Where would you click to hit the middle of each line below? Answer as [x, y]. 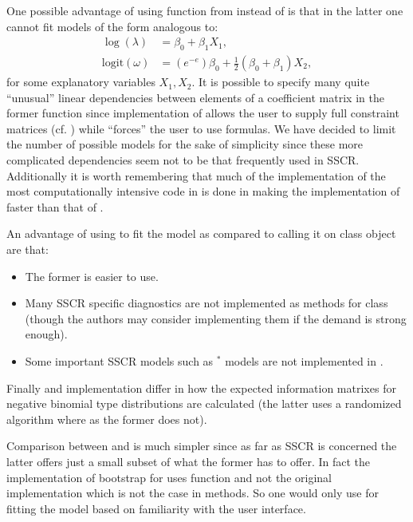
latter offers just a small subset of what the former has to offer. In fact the [188, 461]
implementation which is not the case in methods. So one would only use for [193, 493]
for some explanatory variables [81, 82]
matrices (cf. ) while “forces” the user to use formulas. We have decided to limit [201, 128]
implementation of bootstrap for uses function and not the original [169, 477]
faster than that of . [55, 206]
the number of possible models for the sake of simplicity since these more [185, 144]
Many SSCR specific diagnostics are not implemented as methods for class [206, 303]
